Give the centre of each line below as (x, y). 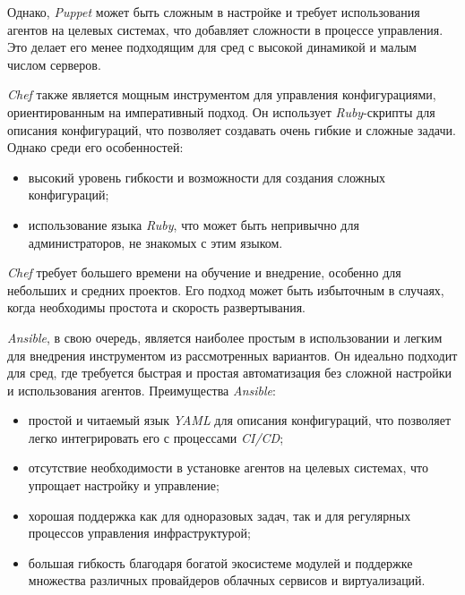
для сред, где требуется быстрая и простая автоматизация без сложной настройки (229, 373)
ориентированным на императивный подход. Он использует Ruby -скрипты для (221, 111)
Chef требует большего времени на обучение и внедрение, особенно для (204, 272)
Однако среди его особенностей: (95, 147)
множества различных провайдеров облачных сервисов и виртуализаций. (227, 580)
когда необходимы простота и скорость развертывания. (156, 307)
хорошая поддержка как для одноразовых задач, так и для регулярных (220, 515)
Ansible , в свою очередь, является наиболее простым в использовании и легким (225, 337)
